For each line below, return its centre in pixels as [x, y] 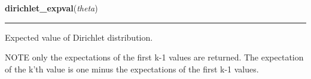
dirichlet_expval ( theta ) [51, 8]
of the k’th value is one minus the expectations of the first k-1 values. [132, 69]
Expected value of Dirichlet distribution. [79, 37]
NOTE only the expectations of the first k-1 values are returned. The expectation [154, 57]
